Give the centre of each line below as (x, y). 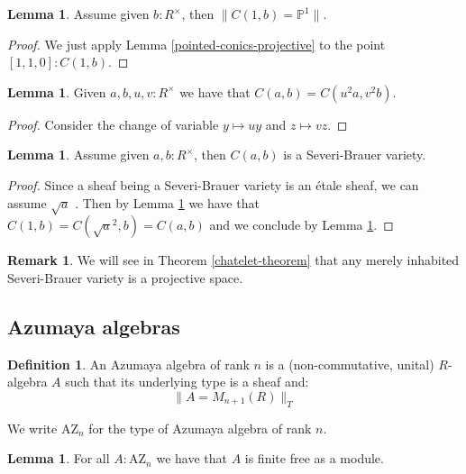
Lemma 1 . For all (59, 458)
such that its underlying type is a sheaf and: (187, 382)
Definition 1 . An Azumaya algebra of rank (128, 364)
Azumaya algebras (94, 326)
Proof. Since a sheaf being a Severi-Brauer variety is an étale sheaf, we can (213, 184)
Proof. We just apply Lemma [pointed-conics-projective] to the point (196, 44)
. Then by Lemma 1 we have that (167, 202)
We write (32, 428)
